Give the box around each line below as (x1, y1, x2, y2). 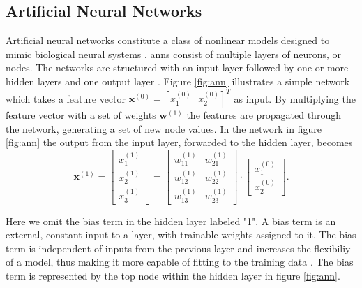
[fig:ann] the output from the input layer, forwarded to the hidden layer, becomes (6, 135, 353, 150)
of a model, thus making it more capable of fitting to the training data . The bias (6, 254, 354, 269)
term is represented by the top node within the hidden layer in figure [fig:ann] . (6, 268, 340, 283)
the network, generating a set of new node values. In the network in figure (6, 121, 322, 136)
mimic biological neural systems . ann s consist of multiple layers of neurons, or (6, 46, 342, 61)
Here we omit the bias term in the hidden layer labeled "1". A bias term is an (6, 213, 336, 228)
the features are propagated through (186, 108, 341, 122)
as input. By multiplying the (234, 91, 356, 106)
